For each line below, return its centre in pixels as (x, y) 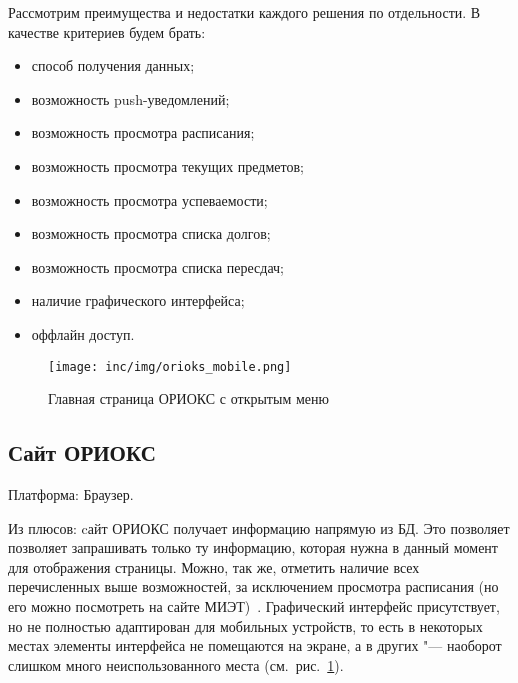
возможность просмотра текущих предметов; (167, 165)
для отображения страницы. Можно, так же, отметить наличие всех (214, 566)
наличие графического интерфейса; (138, 300)
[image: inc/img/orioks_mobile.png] (170, 366)
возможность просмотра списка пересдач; (158, 266)
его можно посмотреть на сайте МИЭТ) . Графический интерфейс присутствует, (254, 605)
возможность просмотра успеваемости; (149, 199)
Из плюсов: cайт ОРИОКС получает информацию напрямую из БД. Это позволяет (259, 527)
